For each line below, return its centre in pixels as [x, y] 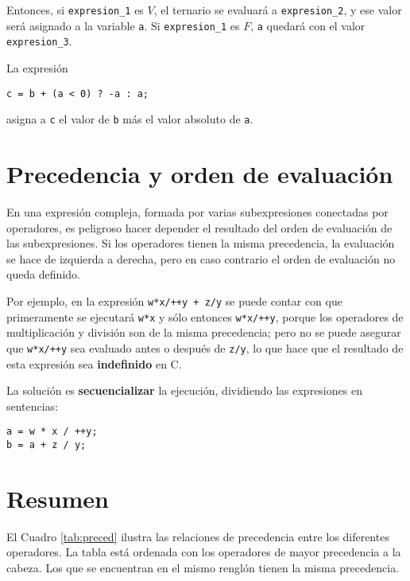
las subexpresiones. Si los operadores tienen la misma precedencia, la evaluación [201, 243]
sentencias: [33, 406]
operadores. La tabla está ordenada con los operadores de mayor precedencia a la [204, 552]
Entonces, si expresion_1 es [75, 10]
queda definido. [43, 274]
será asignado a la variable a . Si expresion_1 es [123, 25]
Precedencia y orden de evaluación [200, 174]
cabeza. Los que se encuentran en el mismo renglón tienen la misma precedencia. [203, 567]
